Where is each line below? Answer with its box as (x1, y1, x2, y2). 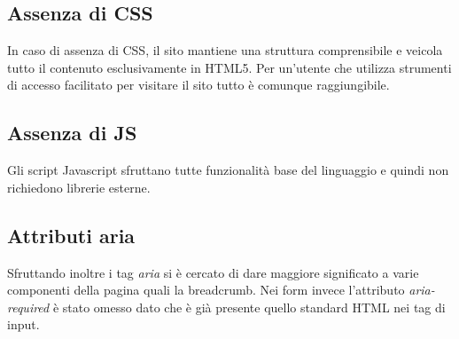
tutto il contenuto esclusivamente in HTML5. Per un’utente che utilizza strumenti (7, 58, 452, 76)
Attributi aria (7, 221, 136, 248)
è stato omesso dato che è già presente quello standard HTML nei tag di (52, 297, 446, 316)
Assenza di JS (7, 119, 137, 146)
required (7, 297, 50, 316)
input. (7, 315, 40, 334)
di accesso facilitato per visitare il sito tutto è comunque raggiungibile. (7, 75, 390, 94)
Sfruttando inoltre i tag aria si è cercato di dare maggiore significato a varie (7, 263, 419, 281)
